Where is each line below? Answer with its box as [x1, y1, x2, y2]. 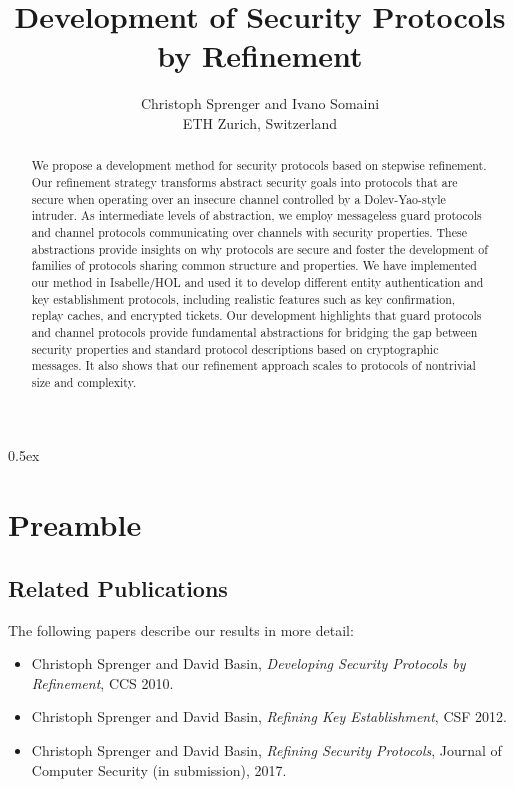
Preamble [8, 504, 142, 545]
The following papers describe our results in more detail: [8, 619, 354, 640]
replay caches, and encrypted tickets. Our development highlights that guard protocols [31, 307, 482, 324]
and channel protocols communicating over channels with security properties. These [31, 223, 467, 240]
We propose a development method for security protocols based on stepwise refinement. [31, 157, 487, 174]
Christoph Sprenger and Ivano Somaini [140, 93, 380, 114]
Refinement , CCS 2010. [31, 672, 174, 693]
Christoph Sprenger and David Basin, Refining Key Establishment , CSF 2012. [31, 706, 507, 727]
